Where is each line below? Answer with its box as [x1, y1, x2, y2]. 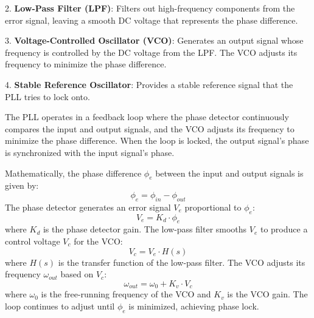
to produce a [260, 223, 308, 235]
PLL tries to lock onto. [5, 90, 90, 103]
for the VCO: [74, 234, 123, 247]
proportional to [184, 200, 242, 213]
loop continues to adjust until [5, 299, 115, 312]
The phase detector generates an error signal [5, 200, 171, 213]
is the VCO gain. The [227, 288, 308, 300]
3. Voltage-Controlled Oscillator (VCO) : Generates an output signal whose [5, 34, 304, 47]
